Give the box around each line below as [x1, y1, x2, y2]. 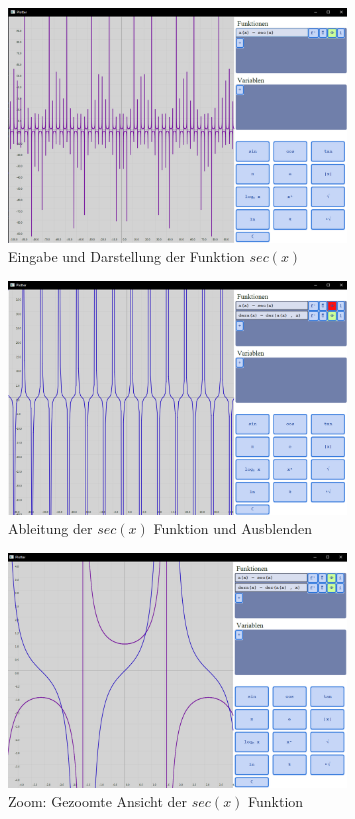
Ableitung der [8, 518, 93, 539]
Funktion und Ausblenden [153, 518, 313, 539]
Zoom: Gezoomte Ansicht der [8, 791, 188, 812]
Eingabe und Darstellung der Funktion [8, 246, 245, 267]
